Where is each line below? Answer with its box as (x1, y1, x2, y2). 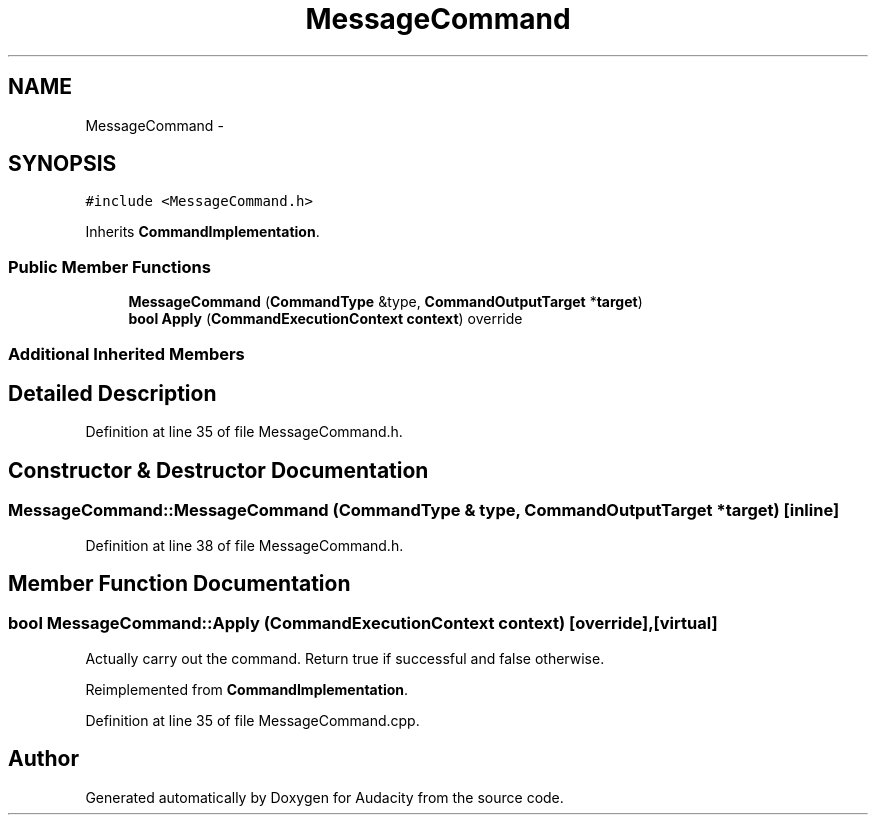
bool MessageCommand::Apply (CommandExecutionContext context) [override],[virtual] (8, 613, 718, 634)
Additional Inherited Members (8, 343, 245, 364)
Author (8, 746, 79, 772)
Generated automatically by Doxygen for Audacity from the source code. (85, 788, 564, 806)
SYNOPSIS (8, 151, 117, 177)
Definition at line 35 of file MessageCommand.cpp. (85, 711, 420, 729)
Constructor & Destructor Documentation (8, 457, 429, 483)
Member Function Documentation (8, 571, 351, 597)
